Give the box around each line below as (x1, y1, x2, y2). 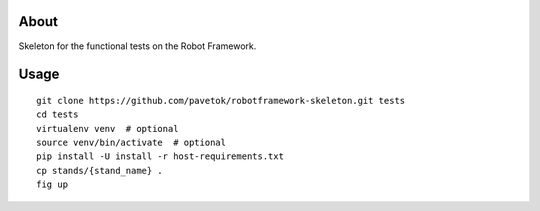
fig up (36, 179, 69, 190)
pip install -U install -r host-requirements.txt (36, 151, 285, 162)
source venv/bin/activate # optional (36, 137, 227, 149)
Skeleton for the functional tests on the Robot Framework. (18, 40, 257, 52)
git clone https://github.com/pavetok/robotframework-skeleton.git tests (36, 95, 406, 106)
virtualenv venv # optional (36, 123, 179, 134)
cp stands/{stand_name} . (36, 165, 164, 176)
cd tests (36, 109, 79, 120)
